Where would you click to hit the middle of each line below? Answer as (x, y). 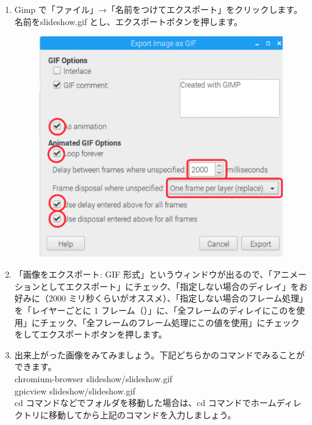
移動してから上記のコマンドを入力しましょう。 (142, 414)
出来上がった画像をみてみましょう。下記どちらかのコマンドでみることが (159, 354)
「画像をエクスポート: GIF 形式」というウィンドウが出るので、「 (143, 274)
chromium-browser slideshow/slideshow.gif (93, 379)
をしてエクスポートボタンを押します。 (91, 334)
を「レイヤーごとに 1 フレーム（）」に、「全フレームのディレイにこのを (155, 310)
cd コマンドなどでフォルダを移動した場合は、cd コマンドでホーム (145, 403)
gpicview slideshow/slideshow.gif (75, 390)
